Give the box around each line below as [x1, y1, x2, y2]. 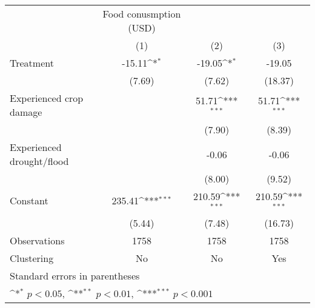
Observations [10, 233, 65, 247]
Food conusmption [102, 7, 181, 21]
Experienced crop [10, 91, 84, 105]
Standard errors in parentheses [10, 268, 140, 283]
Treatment [10, 56, 54, 70]
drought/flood [10, 154, 69, 168]
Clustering [10, 250, 54, 265]
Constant [10, 193, 48, 208]
